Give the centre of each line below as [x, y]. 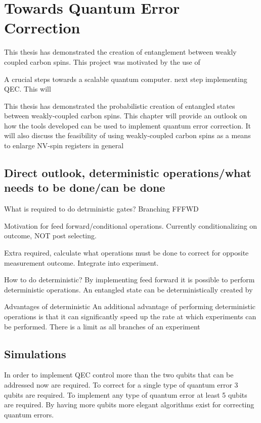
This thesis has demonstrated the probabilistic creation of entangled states [120, 105]
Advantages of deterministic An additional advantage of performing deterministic [130, 306]
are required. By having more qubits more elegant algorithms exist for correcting [129, 405]
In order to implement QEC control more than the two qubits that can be [119, 375]
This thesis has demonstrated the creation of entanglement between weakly [120, 52]
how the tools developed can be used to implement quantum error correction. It [127, 125]
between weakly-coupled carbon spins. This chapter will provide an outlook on [126, 116]
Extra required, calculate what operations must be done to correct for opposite [126, 253]
